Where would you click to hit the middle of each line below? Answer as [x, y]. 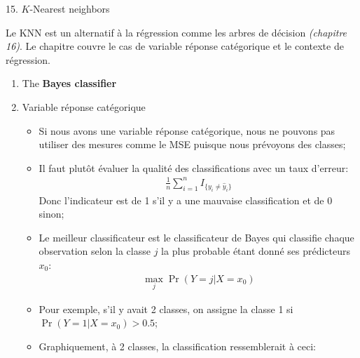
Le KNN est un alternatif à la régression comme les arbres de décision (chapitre [176, 32]
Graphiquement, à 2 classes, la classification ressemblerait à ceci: [178, 346]
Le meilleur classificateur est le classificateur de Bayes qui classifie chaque [196, 237]
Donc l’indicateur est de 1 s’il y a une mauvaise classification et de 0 [186, 200]
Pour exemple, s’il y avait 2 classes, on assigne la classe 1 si [166, 309]
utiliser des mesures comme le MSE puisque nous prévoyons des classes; [192, 144]
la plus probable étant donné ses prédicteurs [256, 251]
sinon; [51, 214]
